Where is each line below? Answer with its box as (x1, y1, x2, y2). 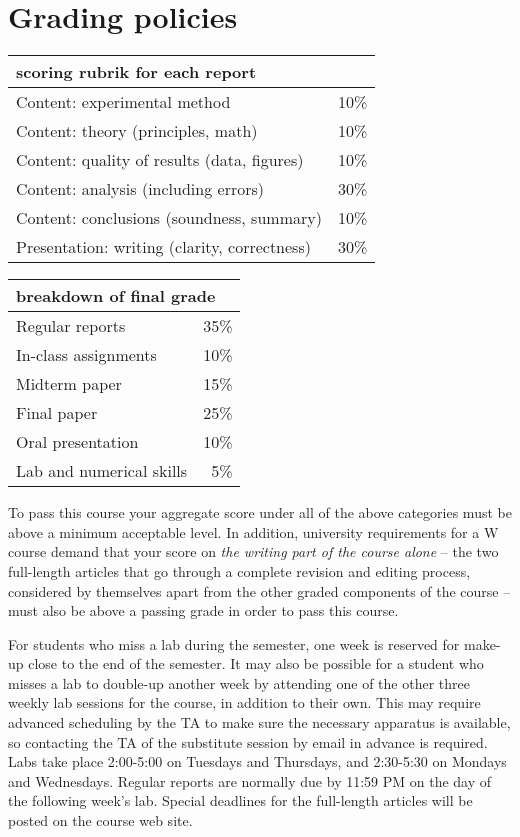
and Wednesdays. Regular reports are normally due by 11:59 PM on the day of (8, 770, 492, 791)
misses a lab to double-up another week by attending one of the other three (8, 672, 470, 693)
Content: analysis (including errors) (16, 177, 264, 201)
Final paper (16, 401, 98, 425)
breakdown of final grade (16, 284, 216, 308)
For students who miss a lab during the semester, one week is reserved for (8, 633, 460, 654)
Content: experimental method (16, 90, 231, 114)
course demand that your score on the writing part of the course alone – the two (8, 541, 499, 562)
